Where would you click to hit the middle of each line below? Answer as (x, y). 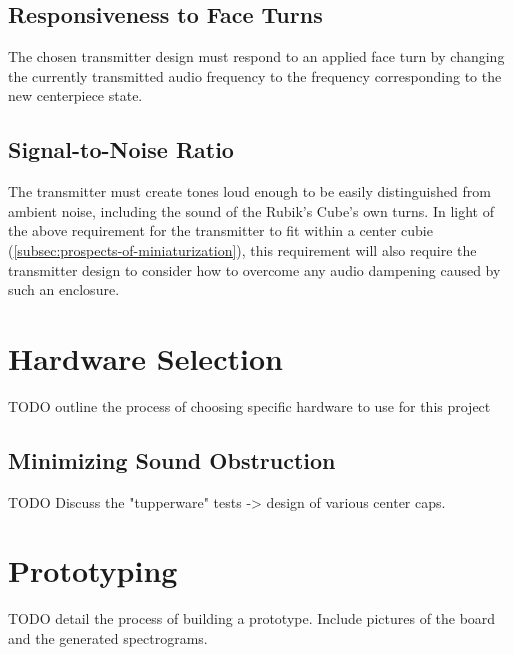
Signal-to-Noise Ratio (121, 149)
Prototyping (93, 570)
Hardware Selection (145, 357)
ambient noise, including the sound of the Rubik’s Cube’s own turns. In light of (251, 210)
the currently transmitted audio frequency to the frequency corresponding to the (255, 75)
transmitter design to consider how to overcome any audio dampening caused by (254, 269)
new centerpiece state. (75, 95)
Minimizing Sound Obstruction (172, 459)
